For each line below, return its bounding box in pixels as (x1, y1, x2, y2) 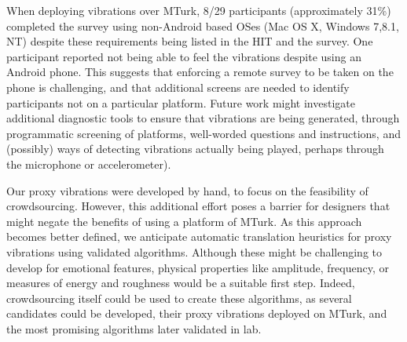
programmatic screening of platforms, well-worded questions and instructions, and (6, 125, 401, 141)
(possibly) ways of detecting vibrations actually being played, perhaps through (6, 140, 384, 157)
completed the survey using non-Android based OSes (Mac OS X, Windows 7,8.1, (6, 17, 399, 34)
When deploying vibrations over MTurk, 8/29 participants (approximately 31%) (6, 2, 391, 18)
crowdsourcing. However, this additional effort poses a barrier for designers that (6, 198, 390, 214)
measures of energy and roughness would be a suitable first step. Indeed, (6, 275, 355, 291)
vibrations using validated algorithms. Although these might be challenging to (6, 243, 382, 260)
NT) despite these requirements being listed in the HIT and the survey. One (6, 33, 373, 49)
